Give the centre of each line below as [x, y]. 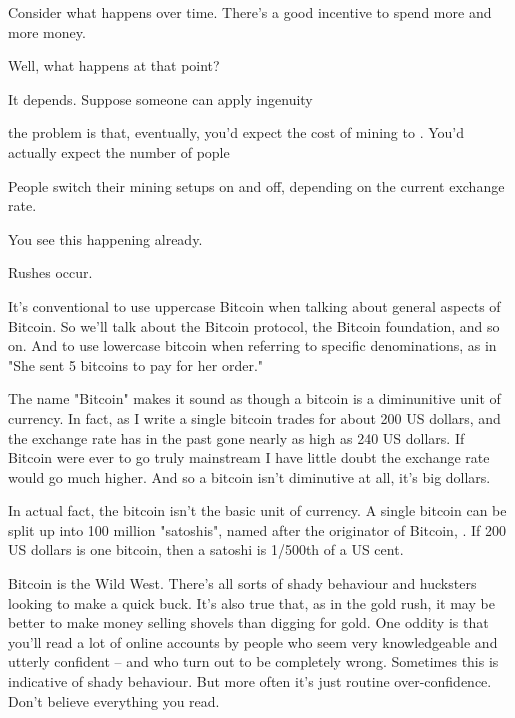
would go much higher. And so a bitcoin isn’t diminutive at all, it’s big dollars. [249, 476]
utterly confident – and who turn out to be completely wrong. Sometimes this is [253, 661]
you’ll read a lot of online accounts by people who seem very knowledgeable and [253, 641]
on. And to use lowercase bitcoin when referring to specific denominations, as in [252, 345]
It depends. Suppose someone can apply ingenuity [160, 98]
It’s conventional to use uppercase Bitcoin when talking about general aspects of [254, 305]
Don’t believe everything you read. [114, 700]
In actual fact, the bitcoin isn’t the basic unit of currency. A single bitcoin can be [257, 510]
